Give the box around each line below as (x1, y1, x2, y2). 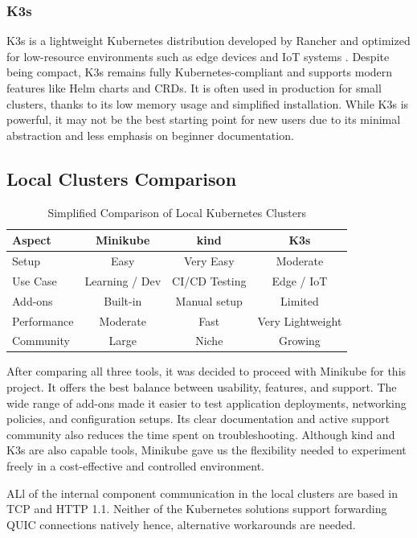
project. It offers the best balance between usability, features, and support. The (6, 379, 397, 396)
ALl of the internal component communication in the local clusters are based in (6, 484, 399, 501)
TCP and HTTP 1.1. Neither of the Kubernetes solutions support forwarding (6, 500, 387, 517)
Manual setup (175, 292, 243, 309)
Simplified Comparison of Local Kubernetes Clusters (47, 203, 306, 220)
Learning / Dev (84, 272, 161, 289)
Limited (280, 292, 319, 309)
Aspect (12, 232, 51, 248)
